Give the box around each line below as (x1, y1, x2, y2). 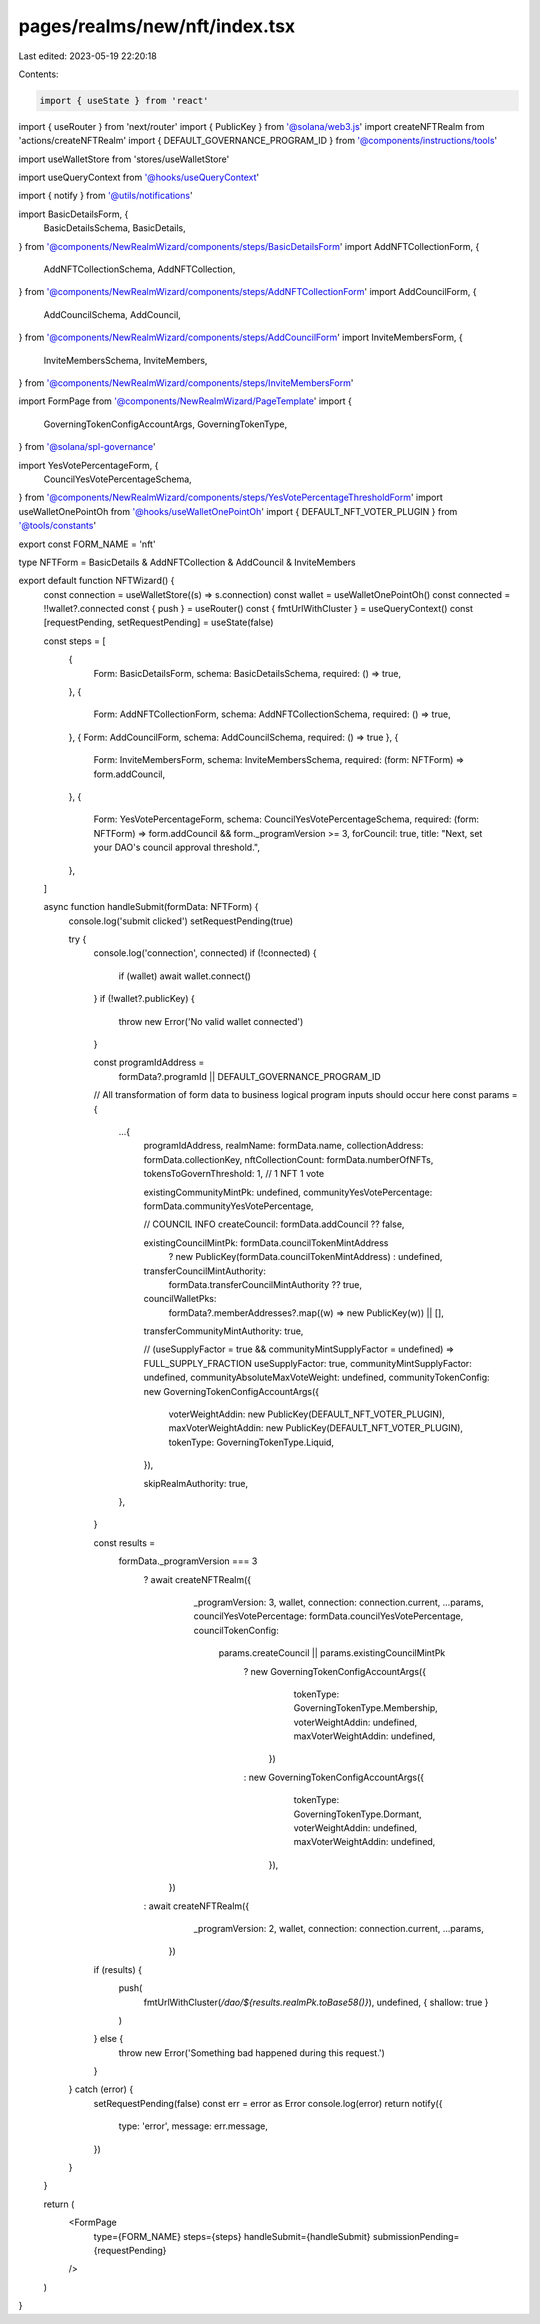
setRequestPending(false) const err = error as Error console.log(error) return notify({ (93, 2097, 443, 2109)
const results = (93, 1536, 156, 1549)
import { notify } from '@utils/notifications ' (18, 190, 194, 202)
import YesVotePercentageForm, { (18, 459, 159, 471)
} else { (93, 2033, 124, 2045)
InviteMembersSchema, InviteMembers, (43, 354, 208, 366)
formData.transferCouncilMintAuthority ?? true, (168, 1278, 363, 1290)
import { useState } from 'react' (39, 95, 209, 106)
